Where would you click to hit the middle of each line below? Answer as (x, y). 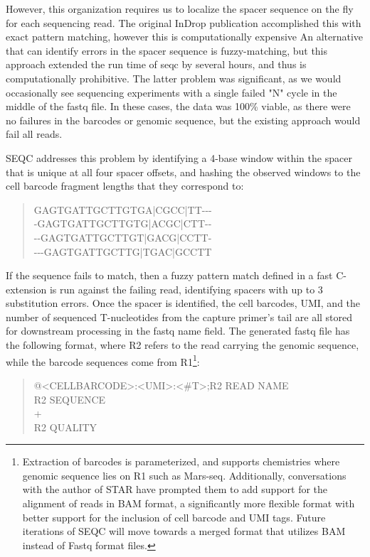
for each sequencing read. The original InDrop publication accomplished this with (184, 22)
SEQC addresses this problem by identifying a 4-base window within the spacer (179, 157)
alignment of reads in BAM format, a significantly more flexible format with (189, 503)
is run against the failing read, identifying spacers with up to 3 (186, 289)
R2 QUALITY (65, 427)
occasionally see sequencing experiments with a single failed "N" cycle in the (171, 92)
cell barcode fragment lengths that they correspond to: (125, 186)
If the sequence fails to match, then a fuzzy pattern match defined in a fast (169, 275)
